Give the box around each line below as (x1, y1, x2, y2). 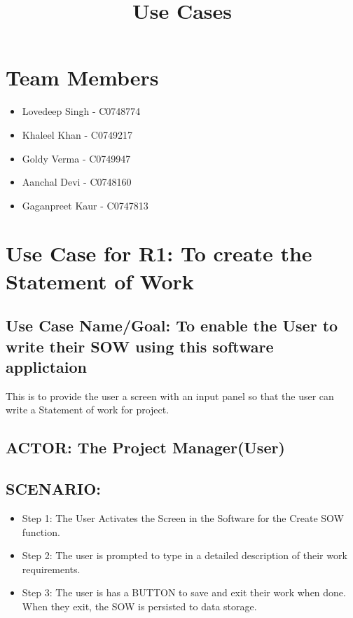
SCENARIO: (6, 478, 102, 500)
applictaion (6, 356, 88, 378)
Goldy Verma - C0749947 (22, 151, 131, 165)
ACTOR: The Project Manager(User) (6, 437, 285, 458)
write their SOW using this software (6, 335, 274, 357)
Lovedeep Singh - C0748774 (22, 104, 141, 118)
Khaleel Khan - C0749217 (22, 127, 132, 142)
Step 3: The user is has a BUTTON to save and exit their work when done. (22, 585, 346, 600)
